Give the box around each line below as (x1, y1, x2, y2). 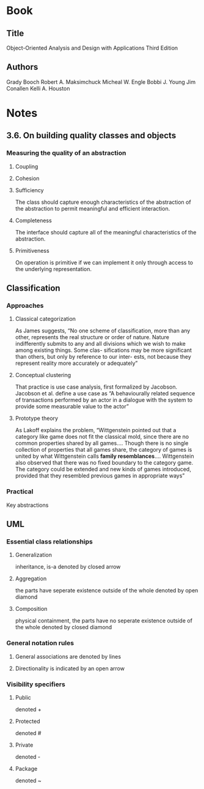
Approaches (6, 301, 44, 310)
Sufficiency (15, 186, 44, 193)
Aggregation (15, 575, 47, 582)
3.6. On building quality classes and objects (6, 130, 177, 141)
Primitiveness (15, 247, 50, 254)
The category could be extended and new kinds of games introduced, (15, 466, 191, 473)
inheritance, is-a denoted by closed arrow (15, 563, 121, 570)
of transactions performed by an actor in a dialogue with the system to (15, 396, 193, 404)
